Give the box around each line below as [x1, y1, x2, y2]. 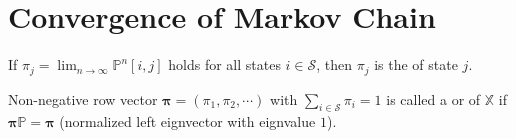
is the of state [374, 54, 458, 75]
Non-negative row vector [8, 88, 158, 109]
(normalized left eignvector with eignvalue [59, 111, 316, 132]
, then [316, 54, 353, 75]
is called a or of [386, 88, 481, 109]
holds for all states [168, 54, 281, 75]
